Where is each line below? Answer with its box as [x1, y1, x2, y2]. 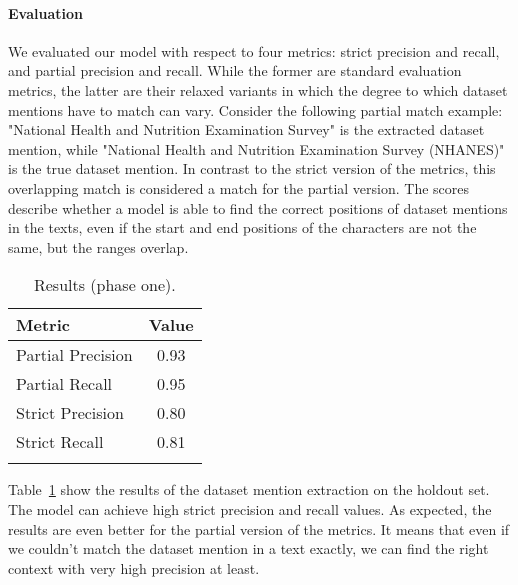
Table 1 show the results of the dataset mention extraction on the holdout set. [8, 479, 490, 500]
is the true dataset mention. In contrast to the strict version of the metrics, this [8, 158, 496, 179]
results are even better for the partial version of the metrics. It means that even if [8, 518, 510, 539]
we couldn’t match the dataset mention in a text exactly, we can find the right [8, 538, 489, 559]
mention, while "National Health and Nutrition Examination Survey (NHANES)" [8, 138, 505, 159]
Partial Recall [16, 372, 113, 396]
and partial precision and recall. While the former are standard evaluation [8, 60, 462, 81]
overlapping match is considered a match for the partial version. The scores [8, 177, 470, 198]
